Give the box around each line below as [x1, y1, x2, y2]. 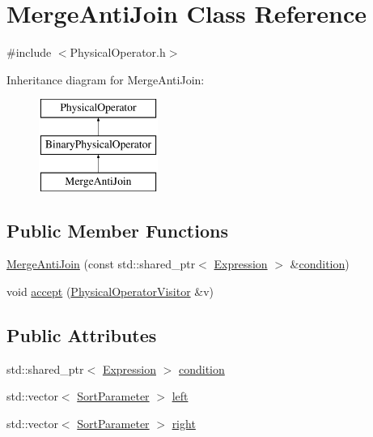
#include [6, 44, 52, 61]
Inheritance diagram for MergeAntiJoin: [6, 71, 205, 88]
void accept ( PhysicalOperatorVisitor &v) [6, 283, 214, 300]
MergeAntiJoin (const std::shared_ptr [6, 255, 196, 272]
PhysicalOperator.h [70, 44, 166, 61]
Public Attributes [6, 323, 157, 348]
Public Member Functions [6, 217, 228, 242]
